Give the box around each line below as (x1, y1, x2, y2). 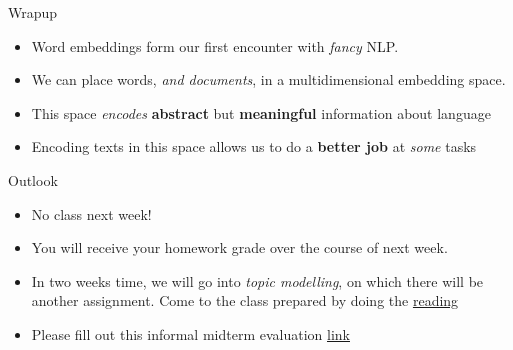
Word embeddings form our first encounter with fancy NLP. (31, 35, 399, 56)
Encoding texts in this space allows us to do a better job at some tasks (31, 136, 477, 157)
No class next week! (31, 203, 152, 224)
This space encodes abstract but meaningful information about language (31, 102, 491, 123)
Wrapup (8, 2, 58, 22)
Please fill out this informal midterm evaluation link (31, 323, 350, 344)
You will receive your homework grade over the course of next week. (31, 237, 448, 258)
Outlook (8, 169, 58, 190)
